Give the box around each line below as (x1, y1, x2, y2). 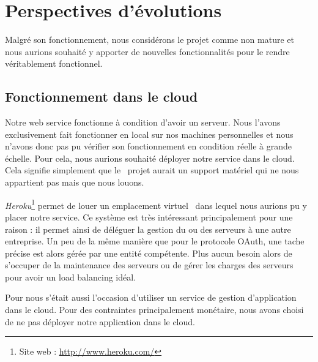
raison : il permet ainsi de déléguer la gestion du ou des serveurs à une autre (5, 222, 291, 235)
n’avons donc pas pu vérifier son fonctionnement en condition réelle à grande (5, 140, 292, 153)
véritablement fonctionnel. (5, 57, 103, 70)
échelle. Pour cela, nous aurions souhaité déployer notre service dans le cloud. (5, 151, 295, 164)
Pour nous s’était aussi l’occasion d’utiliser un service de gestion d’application (5, 291, 297, 304)
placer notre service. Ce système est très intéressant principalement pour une (5, 210, 293, 223)
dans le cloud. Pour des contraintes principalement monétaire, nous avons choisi (5, 303, 304, 316)
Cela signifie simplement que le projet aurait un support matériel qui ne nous (5, 164, 299, 176)
